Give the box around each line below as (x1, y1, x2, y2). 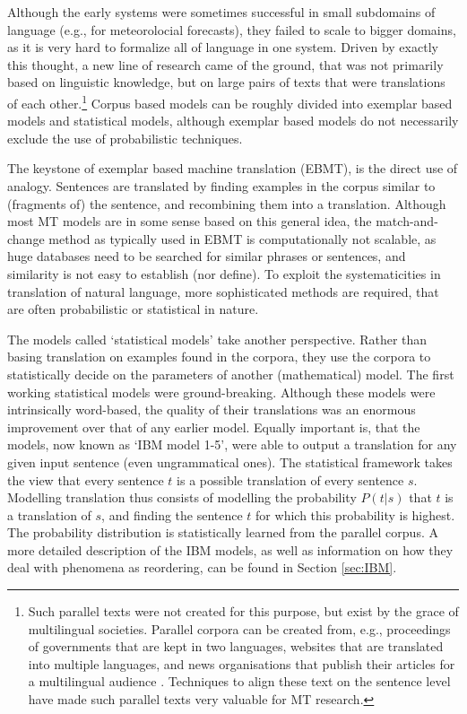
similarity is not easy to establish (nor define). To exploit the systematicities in (7, 264, 441, 283)
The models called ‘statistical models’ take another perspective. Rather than (7, 329, 428, 348)
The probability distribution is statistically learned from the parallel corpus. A (7, 523, 438, 542)
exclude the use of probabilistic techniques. (7, 128, 243, 147)
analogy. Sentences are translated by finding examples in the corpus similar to (7, 177, 436, 195)
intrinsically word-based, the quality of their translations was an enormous (7, 400, 416, 419)
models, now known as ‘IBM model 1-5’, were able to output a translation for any (7, 435, 457, 454)
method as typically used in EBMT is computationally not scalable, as (48, 229, 437, 248)
